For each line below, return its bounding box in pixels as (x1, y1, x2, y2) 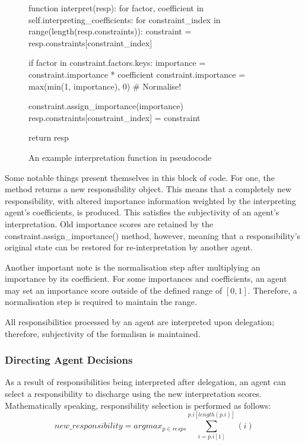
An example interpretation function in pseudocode (28, 151, 212, 163)
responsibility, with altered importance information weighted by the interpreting (5, 194, 296, 206)
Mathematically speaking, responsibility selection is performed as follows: (5, 399, 271, 411)
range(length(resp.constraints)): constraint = (28, 25, 192, 37)
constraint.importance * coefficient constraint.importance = (28, 68, 246, 80)
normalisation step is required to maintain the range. (5, 295, 197, 308)
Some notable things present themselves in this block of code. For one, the (5, 171, 275, 183)
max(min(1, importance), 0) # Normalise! (28, 80, 182, 92)
